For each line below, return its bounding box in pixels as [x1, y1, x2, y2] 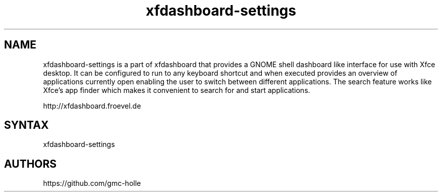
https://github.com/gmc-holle [43, 179, 141, 188]
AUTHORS [4, 157, 57, 170]
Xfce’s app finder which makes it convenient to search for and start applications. [43, 85, 310, 94]
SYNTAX [4, 119, 49, 132]
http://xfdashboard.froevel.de [43, 101, 141, 110]
